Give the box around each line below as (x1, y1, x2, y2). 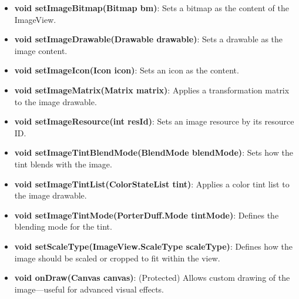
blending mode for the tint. (14, 220, 112, 233)
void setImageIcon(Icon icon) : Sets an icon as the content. (14, 64, 239, 76)
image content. (14, 44, 68, 56)
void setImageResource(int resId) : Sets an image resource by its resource (14, 115, 294, 127)
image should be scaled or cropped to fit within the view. (14, 251, 220, 264)
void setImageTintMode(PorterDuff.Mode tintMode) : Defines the (14, 209, 279, 221)
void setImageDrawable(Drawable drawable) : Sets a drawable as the (14, 33, 283, 45)
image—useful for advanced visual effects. (14, 283, 164, 295)
